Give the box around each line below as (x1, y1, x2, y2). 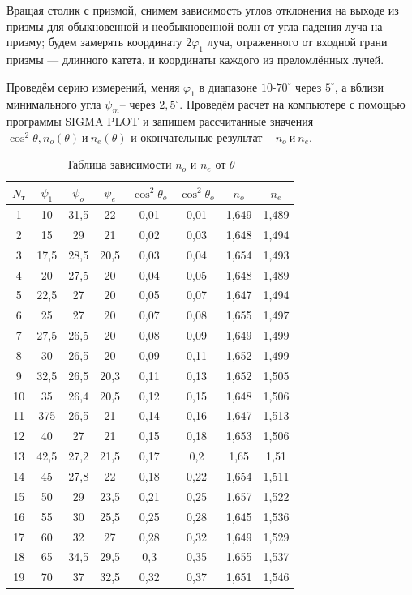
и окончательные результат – (131, 128, 273, 145)
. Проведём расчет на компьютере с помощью (179, 96, 406, 113)
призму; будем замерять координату (6, 33, 182, 50)
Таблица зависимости (66, 156, 172, 173)
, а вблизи (334, 78, 384, 95)
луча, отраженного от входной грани (207, 33, 388, 50)
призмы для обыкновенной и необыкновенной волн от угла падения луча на (6, 17, 383, 34)
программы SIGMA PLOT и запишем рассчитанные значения (6, 113, 314, 130)
